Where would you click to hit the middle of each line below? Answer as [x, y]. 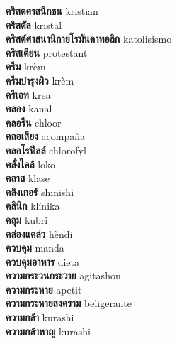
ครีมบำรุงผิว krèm [40, 80]
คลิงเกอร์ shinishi [40, 192]
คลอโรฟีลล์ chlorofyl [46, 150]
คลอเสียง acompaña [46, 136]
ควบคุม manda [35, 248]
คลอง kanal [29, 108]
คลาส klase [28, 178]
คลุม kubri [27, 219]
